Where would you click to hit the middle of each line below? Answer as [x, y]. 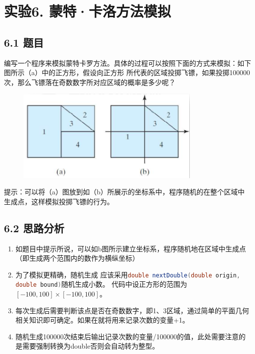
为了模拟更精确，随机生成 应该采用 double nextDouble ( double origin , [128, 274]
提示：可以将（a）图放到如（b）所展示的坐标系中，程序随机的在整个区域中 [124, 192]
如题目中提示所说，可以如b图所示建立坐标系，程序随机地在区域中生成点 [131, 248]
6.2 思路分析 [34, 228]
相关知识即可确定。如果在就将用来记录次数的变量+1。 [102, 320]
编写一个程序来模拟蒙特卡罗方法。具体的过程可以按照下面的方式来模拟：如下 [127, 63]
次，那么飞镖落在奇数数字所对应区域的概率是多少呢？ [90, 82]
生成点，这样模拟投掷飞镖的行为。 [59, 201]
